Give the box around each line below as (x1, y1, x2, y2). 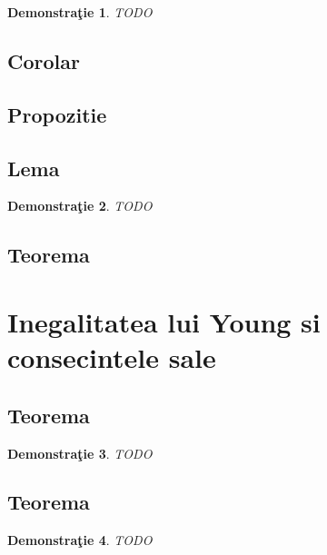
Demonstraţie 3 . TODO (7, 443, 153, 462)
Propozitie (7, 100, 107, 128)
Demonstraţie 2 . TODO (7, 196, 153, 215)
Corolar (7, 46, 80, 74)
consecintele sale (7, 339, 216, 376)
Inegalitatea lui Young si (7, 302, 321, 340)
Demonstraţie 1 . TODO (7, 3, 153, 21)
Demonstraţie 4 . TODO (7, 530, 153, 550)
